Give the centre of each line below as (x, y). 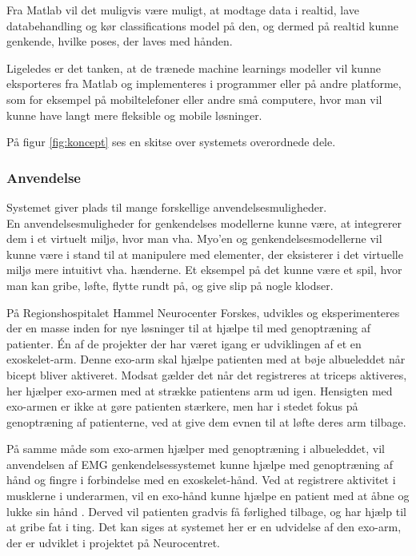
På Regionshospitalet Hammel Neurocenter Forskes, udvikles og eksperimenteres (203, 312)
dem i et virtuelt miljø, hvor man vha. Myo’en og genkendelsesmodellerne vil (194, 238)
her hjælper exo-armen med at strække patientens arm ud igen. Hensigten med (200, 390)
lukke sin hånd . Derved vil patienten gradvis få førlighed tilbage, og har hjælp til (206, 511)
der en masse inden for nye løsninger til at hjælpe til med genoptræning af (189, 328)
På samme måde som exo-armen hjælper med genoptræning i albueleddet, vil (196, 449)
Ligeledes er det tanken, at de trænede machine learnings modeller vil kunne (194, 68)
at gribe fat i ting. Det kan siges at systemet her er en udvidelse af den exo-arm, (204, 527)
